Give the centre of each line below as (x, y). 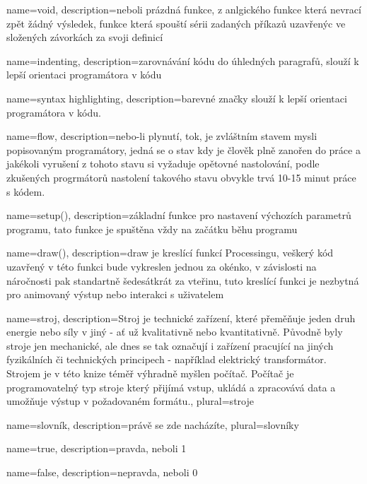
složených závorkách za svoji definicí (85, 37)
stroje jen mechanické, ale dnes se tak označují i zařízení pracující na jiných (170, 345)
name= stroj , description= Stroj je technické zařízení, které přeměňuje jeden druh (181, 318)
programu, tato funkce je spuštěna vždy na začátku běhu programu (152, 229)
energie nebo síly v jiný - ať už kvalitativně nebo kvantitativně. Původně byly (175, 332)
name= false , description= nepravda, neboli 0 (102, 472)
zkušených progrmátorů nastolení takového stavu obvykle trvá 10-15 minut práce (181, 177)
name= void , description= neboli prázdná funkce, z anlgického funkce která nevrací (184, 9)
